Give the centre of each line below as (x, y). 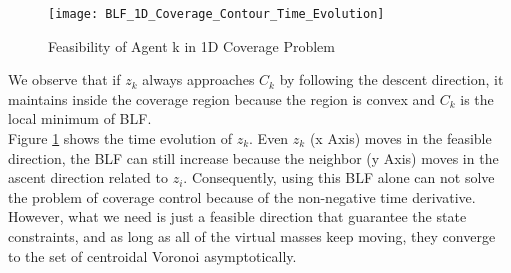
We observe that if (64, 79)
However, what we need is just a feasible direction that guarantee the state (237, 216)
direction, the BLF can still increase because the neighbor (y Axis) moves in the (253, 157)
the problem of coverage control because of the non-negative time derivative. (242, 196)
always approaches (198, 79)
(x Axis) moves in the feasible (400, 138)
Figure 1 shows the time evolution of (120, 138)
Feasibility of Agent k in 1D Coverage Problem (191, 45)
